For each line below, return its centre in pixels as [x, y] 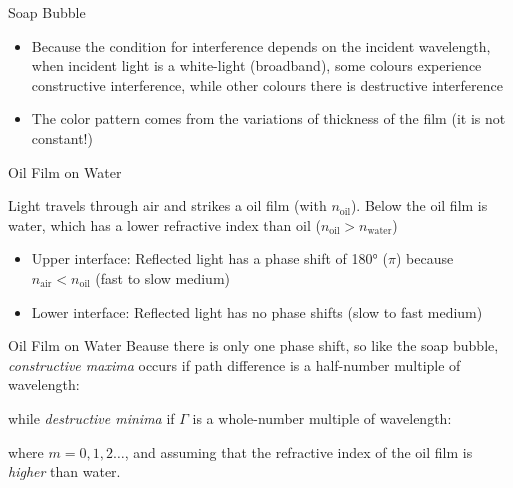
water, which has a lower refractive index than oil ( [164, 224]
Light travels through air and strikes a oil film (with [167, 205]
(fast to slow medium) [163, 277]
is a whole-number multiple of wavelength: [322, 417]
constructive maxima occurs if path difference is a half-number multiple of [234, 364]
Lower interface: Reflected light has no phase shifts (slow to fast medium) [257, 311]
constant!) [62, 137]
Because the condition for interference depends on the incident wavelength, [261, 45]
